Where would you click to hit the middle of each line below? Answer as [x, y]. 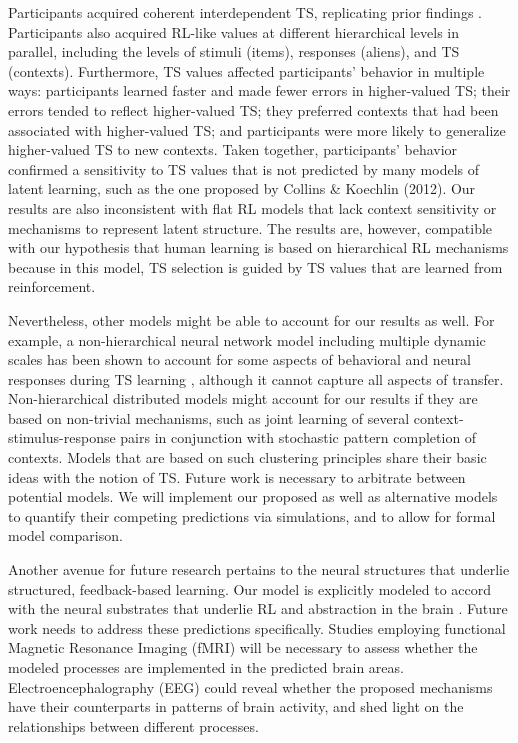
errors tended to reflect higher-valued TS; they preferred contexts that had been [253, 109]
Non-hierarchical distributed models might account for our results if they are [243, 398]
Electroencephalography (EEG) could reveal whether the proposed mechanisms [250, 686]
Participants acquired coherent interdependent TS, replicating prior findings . [245, 12]
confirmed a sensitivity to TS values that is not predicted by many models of [244, 168]
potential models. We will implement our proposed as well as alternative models [253, 496]
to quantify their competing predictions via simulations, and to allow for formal [252, 515]
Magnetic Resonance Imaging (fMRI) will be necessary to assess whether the [243, 647]
